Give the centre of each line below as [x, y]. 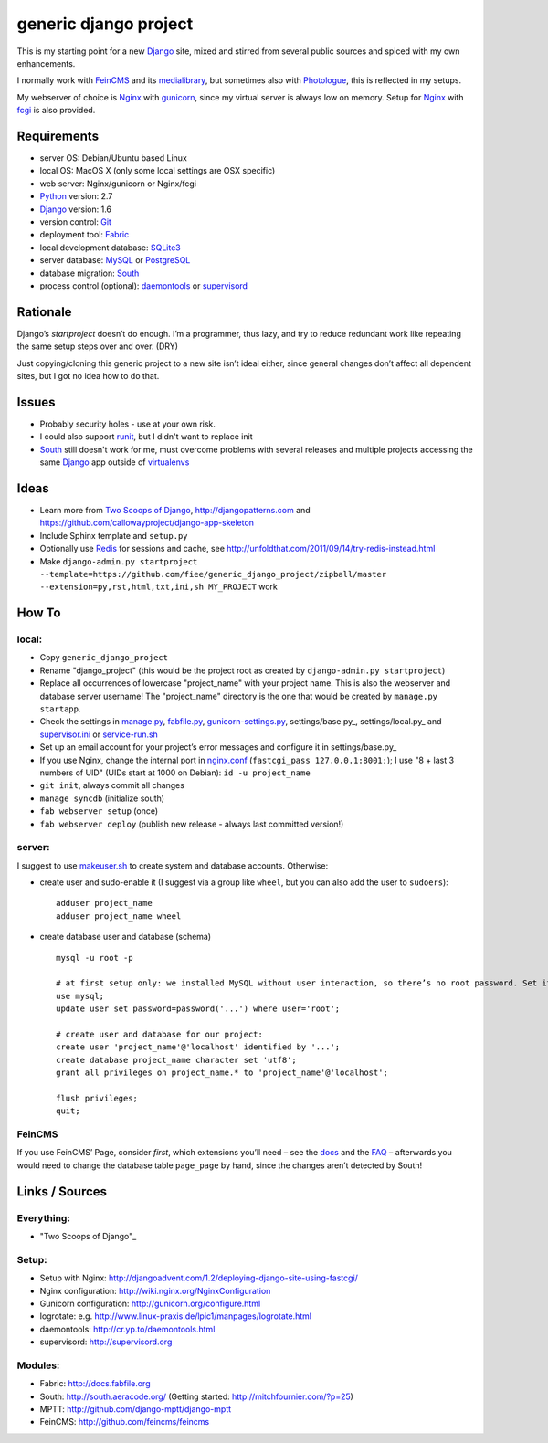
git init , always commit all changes [112, 785]
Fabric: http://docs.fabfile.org [95, 1384]
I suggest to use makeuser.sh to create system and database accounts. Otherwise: [173, 865]
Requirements [58, 136]
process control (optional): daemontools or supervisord [144, 285]
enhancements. [46, 63]
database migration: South [90, 273]
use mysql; [80, 996]
